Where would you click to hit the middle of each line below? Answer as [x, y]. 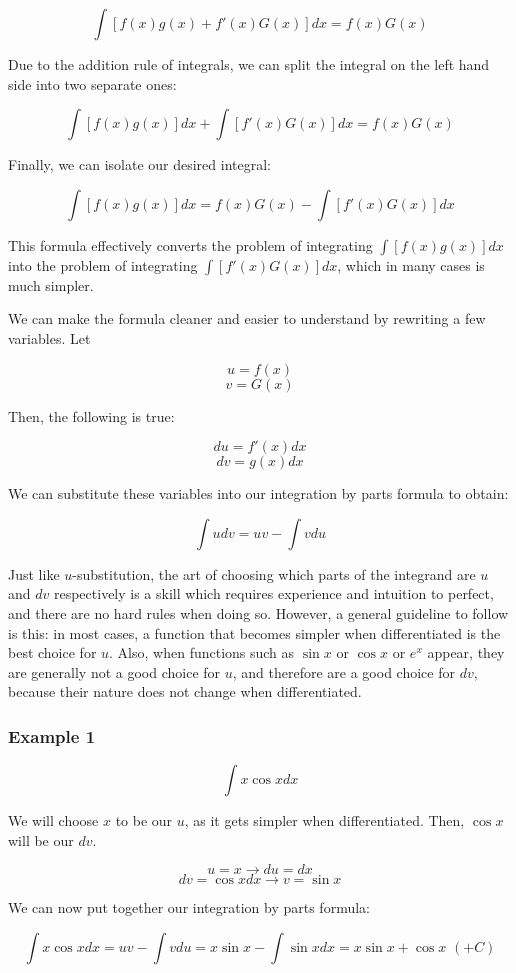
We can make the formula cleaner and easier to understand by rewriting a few [247, 318]
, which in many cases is [411, 264]
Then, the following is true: [91, 415]
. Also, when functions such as [202, 652]
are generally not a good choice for [114, 671]
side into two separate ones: [92, 83]
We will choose [53, 820]
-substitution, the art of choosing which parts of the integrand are [274, 573]
